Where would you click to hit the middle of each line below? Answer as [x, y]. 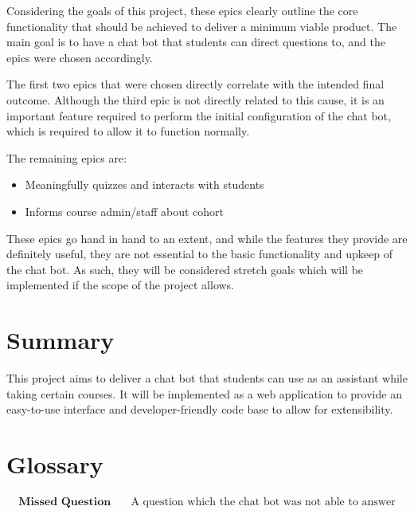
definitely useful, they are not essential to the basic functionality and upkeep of [199, 254]
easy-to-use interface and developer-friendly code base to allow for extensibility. [200, 409]
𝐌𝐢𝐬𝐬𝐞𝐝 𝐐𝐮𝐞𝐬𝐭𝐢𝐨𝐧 [65, 502]
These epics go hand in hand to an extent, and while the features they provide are [207, 238]
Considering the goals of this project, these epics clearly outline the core [182, 10]
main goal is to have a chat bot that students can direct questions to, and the [196, 42]
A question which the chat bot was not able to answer [263, 502]
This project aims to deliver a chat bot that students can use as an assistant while [207, 378]
